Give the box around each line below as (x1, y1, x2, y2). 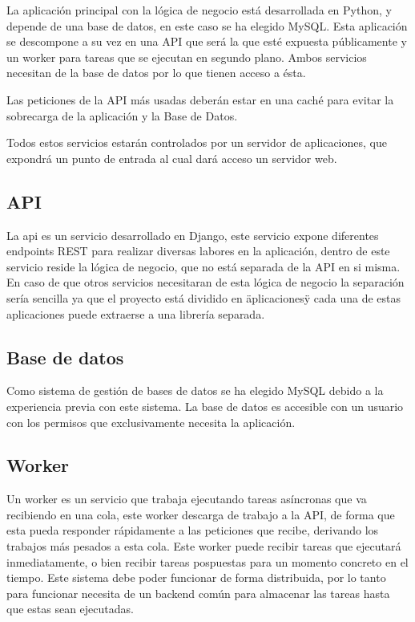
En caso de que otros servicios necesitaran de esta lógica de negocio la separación (6, 274, 405, 291)
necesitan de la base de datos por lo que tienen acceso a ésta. (6, 64, 306, 81)
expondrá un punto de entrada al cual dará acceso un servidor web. (6, 149, 337, 166)
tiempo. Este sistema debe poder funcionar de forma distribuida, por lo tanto (6, 569, 386, 586)
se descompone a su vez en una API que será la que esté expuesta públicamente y (6, 33, 407, 50)
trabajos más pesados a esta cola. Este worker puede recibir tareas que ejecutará (6, 538, 401, 555)
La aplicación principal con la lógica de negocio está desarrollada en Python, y (6, 2, 392, 18)
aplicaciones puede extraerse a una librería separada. (6, 305, 265, 322)
